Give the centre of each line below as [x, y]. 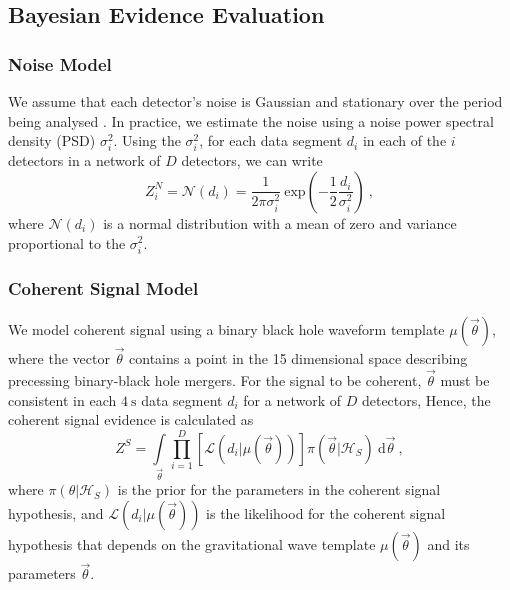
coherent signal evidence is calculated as [131, 419]
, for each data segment [271, 140]
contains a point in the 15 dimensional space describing [298, 358]
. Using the [147, 140]
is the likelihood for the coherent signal [326, 513]
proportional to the [67, 242]
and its [448, 544]
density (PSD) [52, 140]
